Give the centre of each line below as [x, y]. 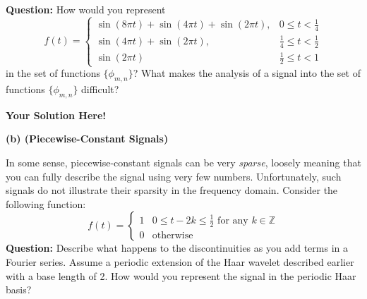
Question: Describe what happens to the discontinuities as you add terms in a [177, 248]
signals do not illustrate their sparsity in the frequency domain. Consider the [172, 190]
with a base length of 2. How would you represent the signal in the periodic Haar [181, 275]
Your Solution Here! [56, 115]
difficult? [100, 89]
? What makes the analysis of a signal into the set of [247, 73]
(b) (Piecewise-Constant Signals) [87, 139]
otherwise [173, 235]
